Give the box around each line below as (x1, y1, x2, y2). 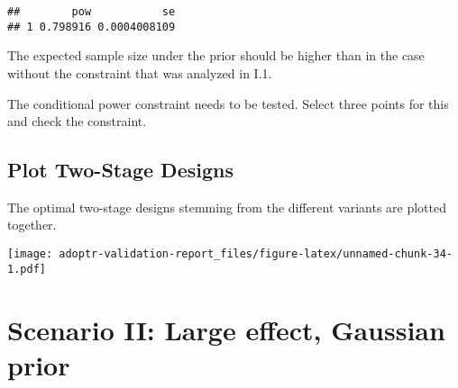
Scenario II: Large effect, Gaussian (7, 311, 445, 347)
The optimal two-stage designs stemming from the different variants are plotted (7, 197, 446, 216)
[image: (7, 248, 53, 261)
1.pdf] (7, 262, 46, 275)
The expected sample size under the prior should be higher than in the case (7, 46, 425, 65)
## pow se (7, 5, 176, 18)
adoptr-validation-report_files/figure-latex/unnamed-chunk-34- (59, 248, 453, 261)
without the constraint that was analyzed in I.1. (7, 63, 272, 82)
